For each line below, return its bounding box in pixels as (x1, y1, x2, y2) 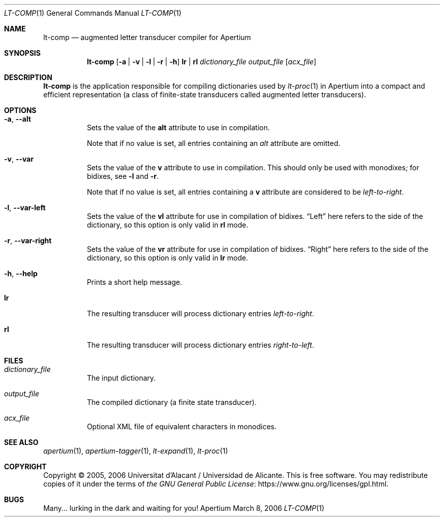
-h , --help (4, 269, 38, 278)
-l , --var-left (4, 203, 46, 212)
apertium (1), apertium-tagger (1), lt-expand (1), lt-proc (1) (43, 446, 228, 455)
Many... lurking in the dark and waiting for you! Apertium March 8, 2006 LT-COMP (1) (43, 504, 324, 512)
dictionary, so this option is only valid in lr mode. (87, 253, 248, 262)
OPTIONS (4, 106, 36, 115)
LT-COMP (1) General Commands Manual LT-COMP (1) (4, 9, 181, 17)
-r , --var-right (4, 236, 52, 245)
